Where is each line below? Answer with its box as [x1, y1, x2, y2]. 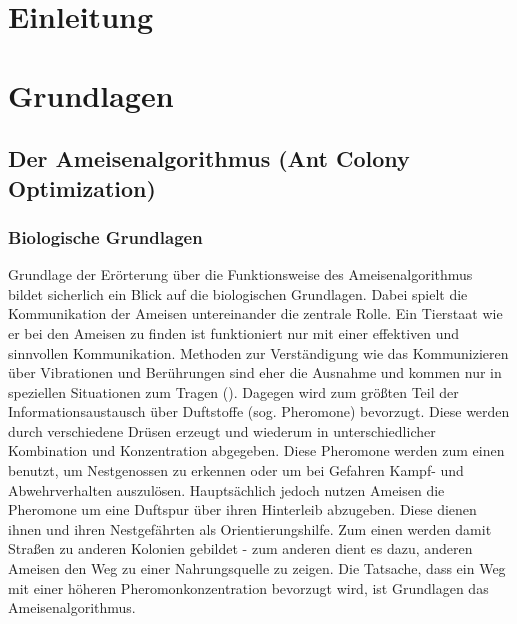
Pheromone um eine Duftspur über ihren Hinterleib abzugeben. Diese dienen [8, 499, 477, 520]
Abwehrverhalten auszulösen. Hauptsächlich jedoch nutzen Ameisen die [8, 479, 445, 500]
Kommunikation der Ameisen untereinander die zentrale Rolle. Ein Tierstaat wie [8, 303, 503, 324]
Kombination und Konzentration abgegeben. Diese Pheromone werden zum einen [8, 440, 505, 461]
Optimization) [8, 172, 156, 203]
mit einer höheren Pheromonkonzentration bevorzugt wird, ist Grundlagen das [8, 577, 489, 598]
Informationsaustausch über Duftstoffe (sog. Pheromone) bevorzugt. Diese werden [8, 401, 510, 422]
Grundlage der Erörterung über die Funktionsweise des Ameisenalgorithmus [8, 264, 473, 285]
